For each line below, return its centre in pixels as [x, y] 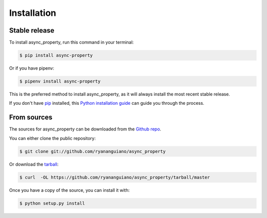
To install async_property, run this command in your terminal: [71, 43]
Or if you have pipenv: [32, 68]
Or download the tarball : [34, 164]
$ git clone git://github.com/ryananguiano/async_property [92, 151]
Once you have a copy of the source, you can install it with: [69, 190]
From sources [31, 117]
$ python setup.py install [52, 203]
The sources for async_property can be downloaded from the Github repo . [85, 129]
